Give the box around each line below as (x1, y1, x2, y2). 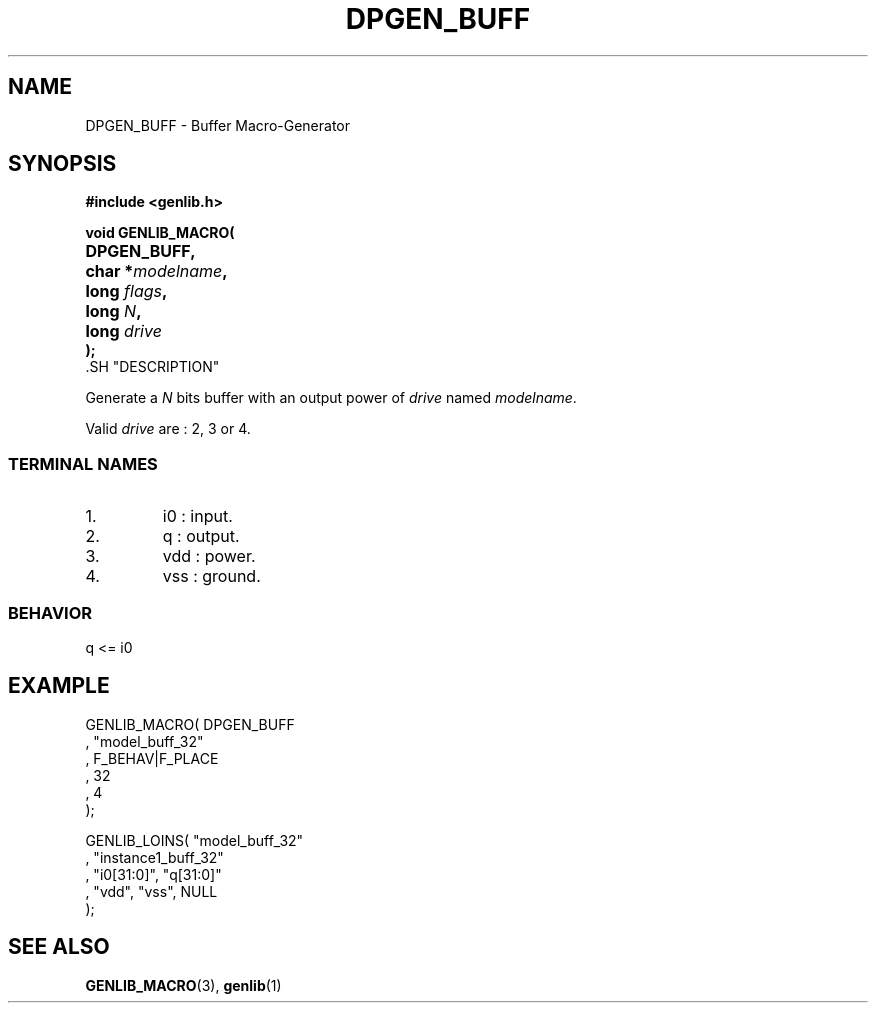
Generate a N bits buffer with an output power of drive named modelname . (85, 389, 577, 407)
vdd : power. (162, 546, 256, 567)
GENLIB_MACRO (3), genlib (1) (85, 976, 282, 994)
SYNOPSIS (8, 151, 117, 177)
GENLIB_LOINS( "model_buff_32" (85, 831, 304, 849)
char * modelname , (85, 261, 228, 282)
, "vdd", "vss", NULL (85, 882, 218, 900)
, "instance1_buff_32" (85, 848, 224, 866)
